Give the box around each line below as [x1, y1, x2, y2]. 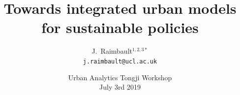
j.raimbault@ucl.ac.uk [83, 58, 157, 65]
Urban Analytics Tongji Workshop [68, 72, 172, 82]
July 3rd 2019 [99, 82, 141, 92]
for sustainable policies [41, 17, 199, 37]
